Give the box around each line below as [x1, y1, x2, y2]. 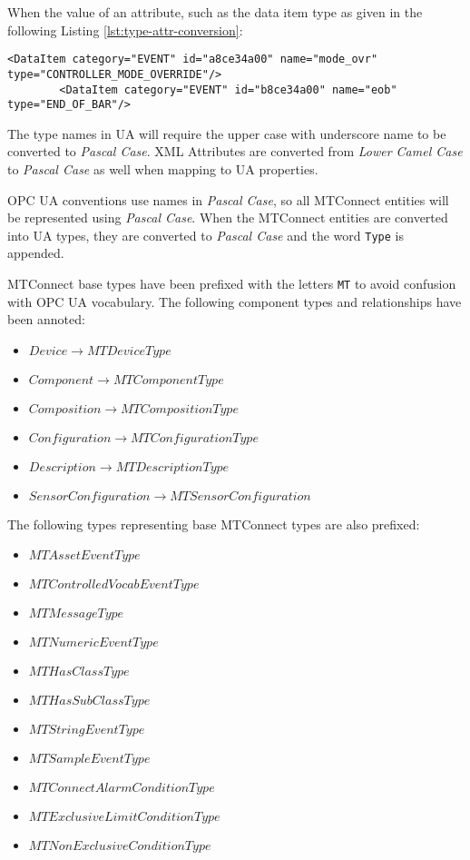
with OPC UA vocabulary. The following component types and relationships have [7, 292, 462, 311]
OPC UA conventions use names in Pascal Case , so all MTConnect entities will [7, 190, 449, 209]
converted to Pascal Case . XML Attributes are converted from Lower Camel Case [7, 142, 463, 161]
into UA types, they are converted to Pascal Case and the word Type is [7, 225, 404, 244]
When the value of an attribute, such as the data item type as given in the [7, 3, 423, 21]
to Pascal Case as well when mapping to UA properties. [7, 160, 318, 178]
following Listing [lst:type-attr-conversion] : [7, 20, 243, 39]
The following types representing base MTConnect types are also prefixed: [7, 514, 420, 533]
